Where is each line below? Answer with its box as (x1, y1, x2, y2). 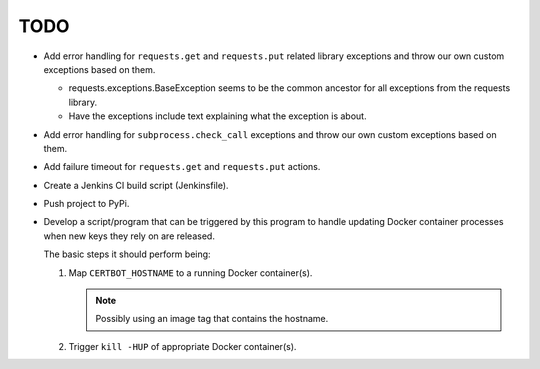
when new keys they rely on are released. (43, 230, 215, 242)
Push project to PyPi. (43, 198, 130, 210)
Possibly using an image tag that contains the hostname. (95, 313, 329, 325)
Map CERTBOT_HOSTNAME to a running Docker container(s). (68, 266, 313, 279)
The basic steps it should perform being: (43, 248, 211, 260)
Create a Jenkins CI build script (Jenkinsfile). (43, 179, 229, 191)
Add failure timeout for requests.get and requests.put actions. (43, 161, 321, 173)
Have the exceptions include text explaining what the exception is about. (68, 110, 367, 122)
